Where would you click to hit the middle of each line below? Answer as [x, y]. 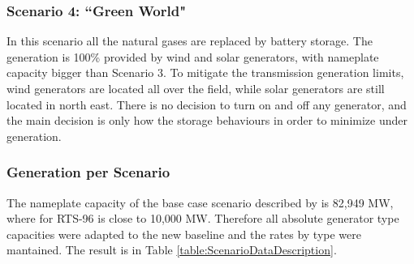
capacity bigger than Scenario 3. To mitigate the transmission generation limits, [205, 72]
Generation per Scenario [88, 172]
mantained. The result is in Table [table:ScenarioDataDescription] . [172, 250]
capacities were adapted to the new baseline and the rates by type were [184, 234]
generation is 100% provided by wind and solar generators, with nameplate [193, 56]
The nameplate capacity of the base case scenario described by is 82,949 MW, [200, 202]
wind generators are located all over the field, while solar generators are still [196, 88]
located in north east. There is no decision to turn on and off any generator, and [207, 104]
